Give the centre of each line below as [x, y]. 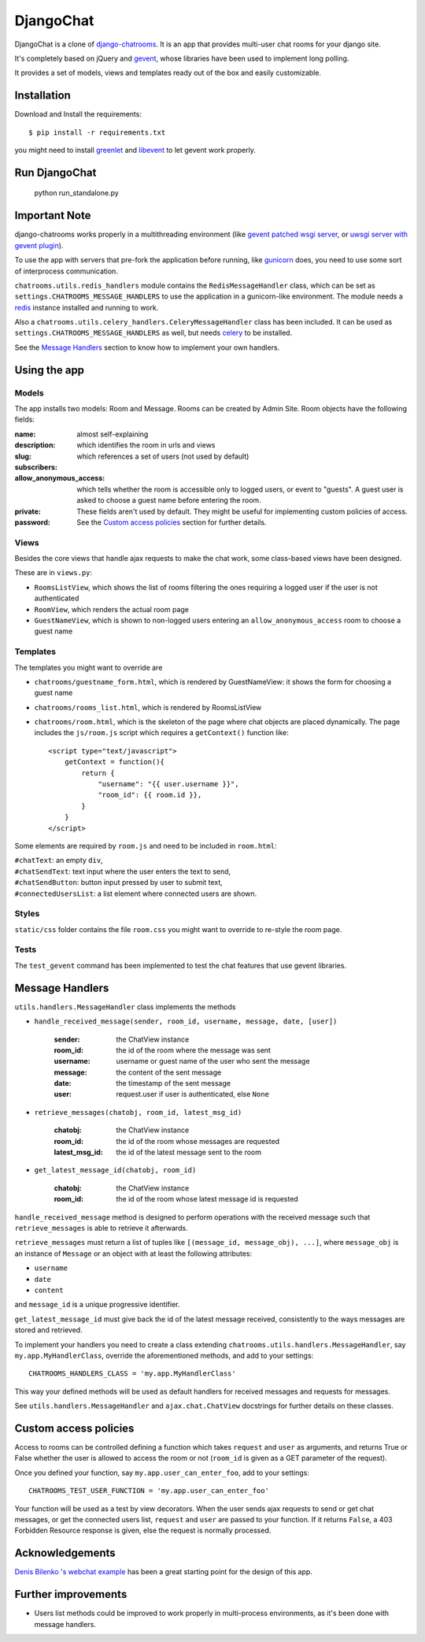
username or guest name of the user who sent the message [213, 1061]
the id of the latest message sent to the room [189, 1152]
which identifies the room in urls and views [146, 445]
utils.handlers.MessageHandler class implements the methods [125, 1007]
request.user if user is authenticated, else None [192, 1094]
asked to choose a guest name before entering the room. [169, 500]
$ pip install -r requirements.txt [97, 132]
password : [32, 522]
